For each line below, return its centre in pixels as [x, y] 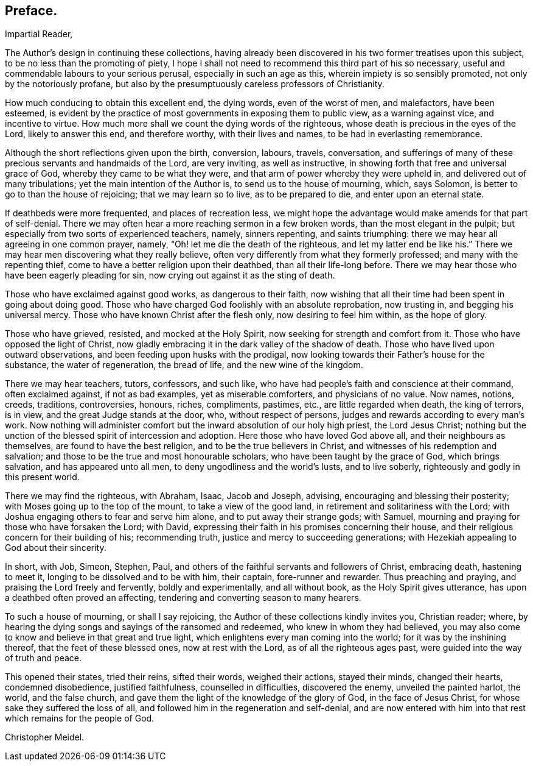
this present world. [42, 477]
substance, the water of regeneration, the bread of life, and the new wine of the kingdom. [184, 365]
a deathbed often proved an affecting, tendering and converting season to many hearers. [183, 598]
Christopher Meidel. [45, 737]
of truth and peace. [44, 658]
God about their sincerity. [56, 548]
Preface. [31, 11]
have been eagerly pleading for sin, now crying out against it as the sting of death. [170, 275]
